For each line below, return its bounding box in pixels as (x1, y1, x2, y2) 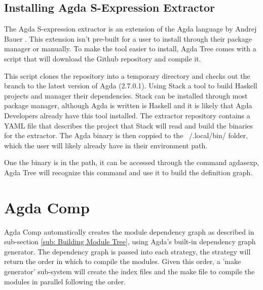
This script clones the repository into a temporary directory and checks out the (4, 70, 250, 81)
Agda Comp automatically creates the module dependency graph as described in (4, 226, 254, 237)
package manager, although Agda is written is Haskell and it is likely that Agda (4, 100, 252, 111)
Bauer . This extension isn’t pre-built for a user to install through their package (4, 33, 252, 44)
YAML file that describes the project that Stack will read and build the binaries (4, 120, 253, 131)
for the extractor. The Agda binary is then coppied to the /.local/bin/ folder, (4, 130, 248, 141)
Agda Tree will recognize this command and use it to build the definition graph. (4, 167, 253, 177)
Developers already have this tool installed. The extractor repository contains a (4, 110, 250, 120)
